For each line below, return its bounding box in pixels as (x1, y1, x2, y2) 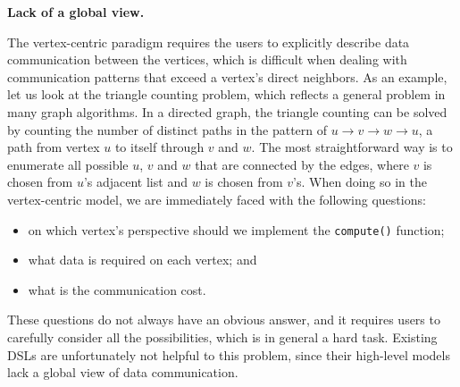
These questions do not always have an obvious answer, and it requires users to (7, 310, 440, 329)
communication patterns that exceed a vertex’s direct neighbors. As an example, (7, 67, 447, 86)
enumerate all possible (7, 155, 129, 173)
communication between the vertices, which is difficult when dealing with (7, 50, 407, 69)
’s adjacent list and (83, 172, 188, 191)
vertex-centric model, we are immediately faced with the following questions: (7, 189, 426, 208)
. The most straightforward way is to (251, 138, 453, 156)
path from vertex (7, 138, 100, 156)
